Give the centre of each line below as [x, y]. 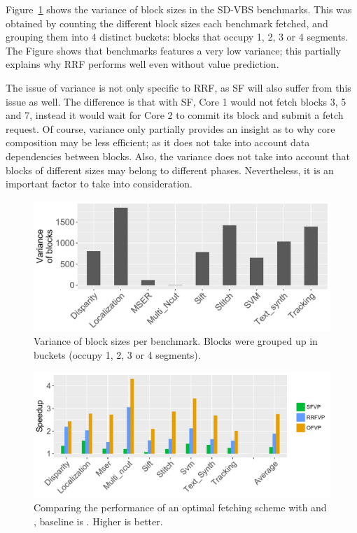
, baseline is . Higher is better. [98, 521]
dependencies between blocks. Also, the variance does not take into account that [178, 156]
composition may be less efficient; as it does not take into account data [158, 142]
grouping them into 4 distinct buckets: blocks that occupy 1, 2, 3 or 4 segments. [177, 37]
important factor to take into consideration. [99, 184]
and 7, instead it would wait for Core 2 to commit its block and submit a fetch [175, 115]
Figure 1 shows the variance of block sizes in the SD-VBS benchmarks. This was [179, 9]
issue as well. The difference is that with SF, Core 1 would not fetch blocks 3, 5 [176, 101]
